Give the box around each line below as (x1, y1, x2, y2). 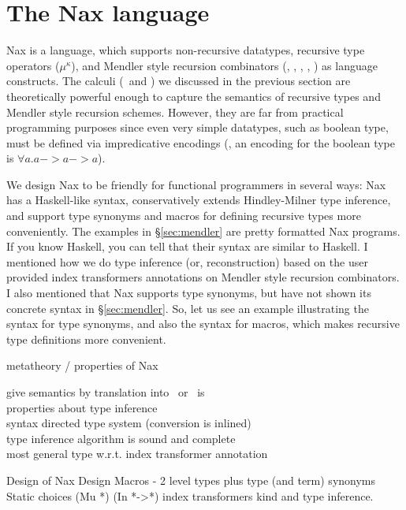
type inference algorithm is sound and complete (6, 430, 236, 446)
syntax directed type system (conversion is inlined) (6, 415, 251, 431)
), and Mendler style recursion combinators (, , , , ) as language (71, 57, 378, 73)
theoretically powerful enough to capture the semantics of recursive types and (6, 87, 381, 104)
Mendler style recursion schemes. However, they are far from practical (6, 103, 344, 120)
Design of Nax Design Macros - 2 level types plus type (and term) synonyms (6, 471, 376, 488)
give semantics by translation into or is (6, 384, 205, 400)
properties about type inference (6, 399, 158, 415)
